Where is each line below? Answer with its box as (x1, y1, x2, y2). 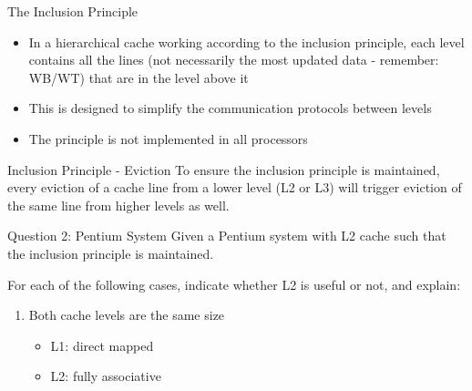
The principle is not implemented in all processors (28, 129, 308, 148)
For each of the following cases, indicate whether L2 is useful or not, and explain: (7, 274, 461, 293)
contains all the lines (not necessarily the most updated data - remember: (28, 50, 439, 69)
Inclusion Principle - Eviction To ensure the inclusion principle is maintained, (7, 159, 440, 179)
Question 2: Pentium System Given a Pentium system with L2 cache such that (7, 226, 446, 245)
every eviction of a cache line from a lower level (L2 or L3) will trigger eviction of (7, 178, 462, 197)
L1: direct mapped (50, 335, 154, 355)
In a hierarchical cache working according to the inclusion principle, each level (28, 32, 465, 51)
